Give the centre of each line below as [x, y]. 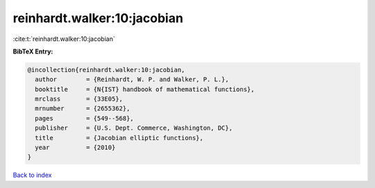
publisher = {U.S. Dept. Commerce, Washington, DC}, [134, 128]
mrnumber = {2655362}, [83, 109]
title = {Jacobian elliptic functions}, [119, 138]
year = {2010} [75, 148]
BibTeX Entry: [33, 51]
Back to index [32, 175]
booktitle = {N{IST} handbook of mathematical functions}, [145, 89]
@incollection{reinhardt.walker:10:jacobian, [106, 70]
